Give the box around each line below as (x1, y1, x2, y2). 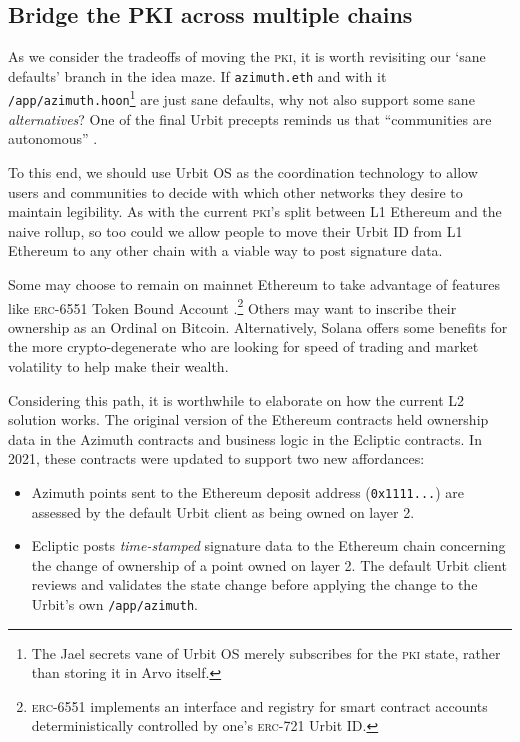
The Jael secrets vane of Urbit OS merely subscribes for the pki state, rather (31, 642, 501, 663)
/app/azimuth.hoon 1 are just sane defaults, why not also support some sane (8, 86, 475, 110)
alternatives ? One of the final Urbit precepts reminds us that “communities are (8, 108, 492, 129)
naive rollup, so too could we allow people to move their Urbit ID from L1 (8, 220, 463, 241)
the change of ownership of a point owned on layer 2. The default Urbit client (31, 554, 507, 575)
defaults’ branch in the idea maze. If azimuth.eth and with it (8, 65, 387, 86)
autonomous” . (8, 128, 98, 149)
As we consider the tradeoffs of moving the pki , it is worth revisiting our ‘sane (8, 46, 486, 67)
